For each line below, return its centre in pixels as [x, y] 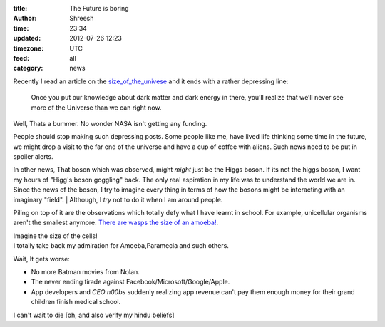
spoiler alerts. [33, 157]
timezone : [29, 48]
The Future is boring [99, 8]
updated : [27, 38]
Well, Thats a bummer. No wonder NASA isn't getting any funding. [110, 123]
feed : [21, 58]
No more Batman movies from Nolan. [86, 271]
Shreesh [82, 19]
